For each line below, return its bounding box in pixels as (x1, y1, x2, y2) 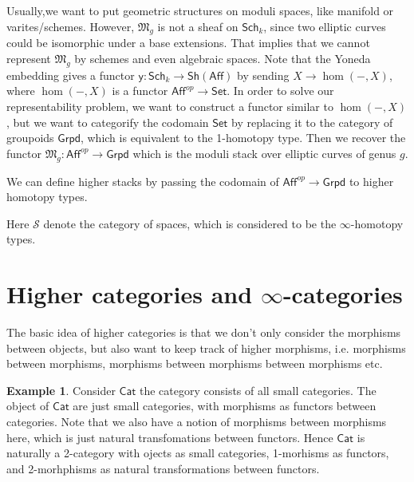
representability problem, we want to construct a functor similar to (6, 97, 333, 114)
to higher (349, 172, 394, 189)
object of (6, 397, 49, 414)
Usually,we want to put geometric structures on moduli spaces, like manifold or (6, 2, 394, 18)
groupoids (6, 129, 54, 146)
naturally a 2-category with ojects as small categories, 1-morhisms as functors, (6, 444, 389, 461)
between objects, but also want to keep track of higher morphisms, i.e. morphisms (6, 339, 406, 356)
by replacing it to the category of (231, 113, 393, 130)
